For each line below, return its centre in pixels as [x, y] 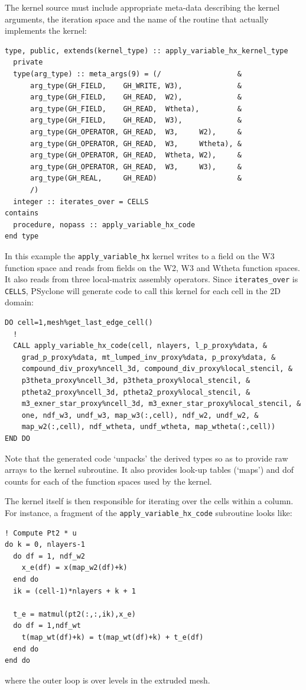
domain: [19, 302]
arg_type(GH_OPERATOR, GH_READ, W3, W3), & [136, 167]
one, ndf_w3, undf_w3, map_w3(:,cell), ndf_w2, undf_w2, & [140, 415]
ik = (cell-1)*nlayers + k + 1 [74, 591]
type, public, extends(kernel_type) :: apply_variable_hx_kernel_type [147, 51]
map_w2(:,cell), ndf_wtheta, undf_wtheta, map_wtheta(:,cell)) [149, 427]
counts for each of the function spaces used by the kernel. [108, 481]
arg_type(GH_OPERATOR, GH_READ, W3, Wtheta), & [136, 144]
